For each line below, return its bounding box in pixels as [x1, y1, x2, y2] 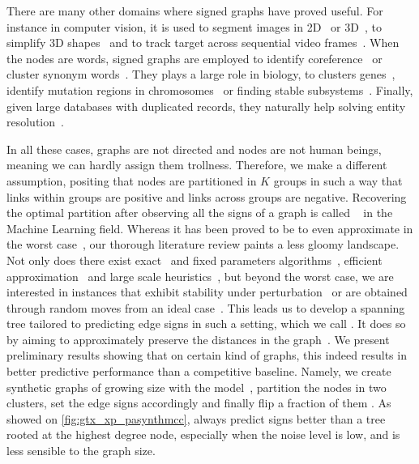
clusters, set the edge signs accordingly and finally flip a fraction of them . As [6, 394, 391, 411]
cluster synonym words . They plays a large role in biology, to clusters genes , [6, 66, 395, 83]
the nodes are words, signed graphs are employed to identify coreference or [6, 49, 383, 66]
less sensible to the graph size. [6, 442, 156, 459]
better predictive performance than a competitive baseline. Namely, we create [6, 363, 391, 380]
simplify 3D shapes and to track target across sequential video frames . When [6, 34, 400, 51]
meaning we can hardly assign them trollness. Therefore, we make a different [6, 156, 387, 173]
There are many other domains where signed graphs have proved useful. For [6, 2, 383, 19]
